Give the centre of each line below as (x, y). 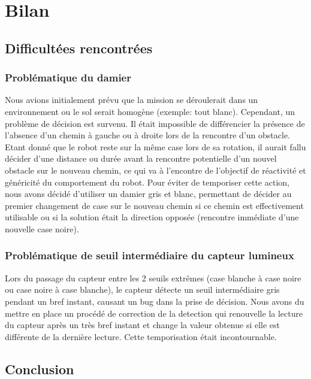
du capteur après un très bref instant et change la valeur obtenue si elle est (143, 325)
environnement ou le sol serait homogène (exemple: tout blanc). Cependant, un (150, 111)
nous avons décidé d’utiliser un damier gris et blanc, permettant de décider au (148, 194)
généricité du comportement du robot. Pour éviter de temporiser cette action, (147, 182)
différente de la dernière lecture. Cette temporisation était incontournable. (141, 336)
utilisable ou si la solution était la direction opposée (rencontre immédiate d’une (152, 217)
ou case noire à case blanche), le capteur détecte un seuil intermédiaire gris (142, 289)
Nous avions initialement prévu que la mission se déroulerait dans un (132, 100)
